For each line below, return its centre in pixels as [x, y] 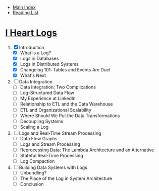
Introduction [32, 47]
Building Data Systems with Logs [53, 167]
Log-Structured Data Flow [47, 93]
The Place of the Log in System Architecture [66, 178]
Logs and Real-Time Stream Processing [60, 133]
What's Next [33, 75]
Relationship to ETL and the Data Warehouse [66, 104]
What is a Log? [36, 53]
